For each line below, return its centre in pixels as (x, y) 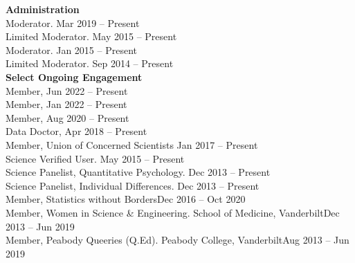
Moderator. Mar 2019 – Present (73, 22)
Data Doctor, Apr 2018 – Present (76, 131)
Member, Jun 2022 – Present (67, 90)
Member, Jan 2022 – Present (66, 104)
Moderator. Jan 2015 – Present (71, 49)
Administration (43, 9)
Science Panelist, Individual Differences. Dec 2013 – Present (133, 185)
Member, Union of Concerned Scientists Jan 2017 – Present (132, 144)
